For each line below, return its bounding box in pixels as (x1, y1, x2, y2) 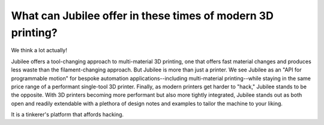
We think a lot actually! (11, 47, 67, 54)
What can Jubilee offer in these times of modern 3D (11, 9, 274, 22)
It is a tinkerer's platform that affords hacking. (11, 111, 124, 118)
